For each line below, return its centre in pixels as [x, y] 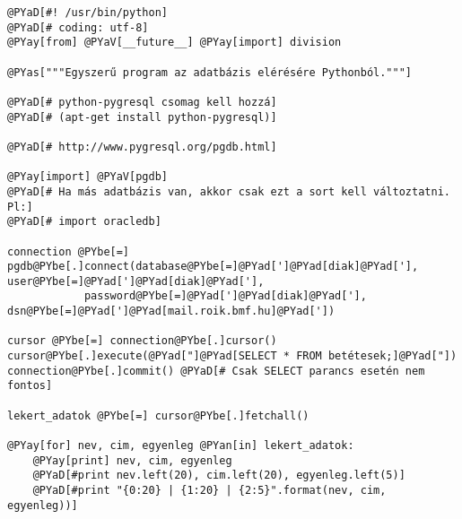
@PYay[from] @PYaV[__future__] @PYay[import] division [174, 43]
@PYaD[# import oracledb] [84, 222]
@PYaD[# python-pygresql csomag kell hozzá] [142, 102]
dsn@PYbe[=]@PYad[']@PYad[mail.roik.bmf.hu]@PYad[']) [171, 311]
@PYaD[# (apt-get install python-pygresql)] [142, 117]
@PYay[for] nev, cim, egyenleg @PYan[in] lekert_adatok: [181, 446]
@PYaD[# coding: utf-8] [78, 27]
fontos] [30, 386]
